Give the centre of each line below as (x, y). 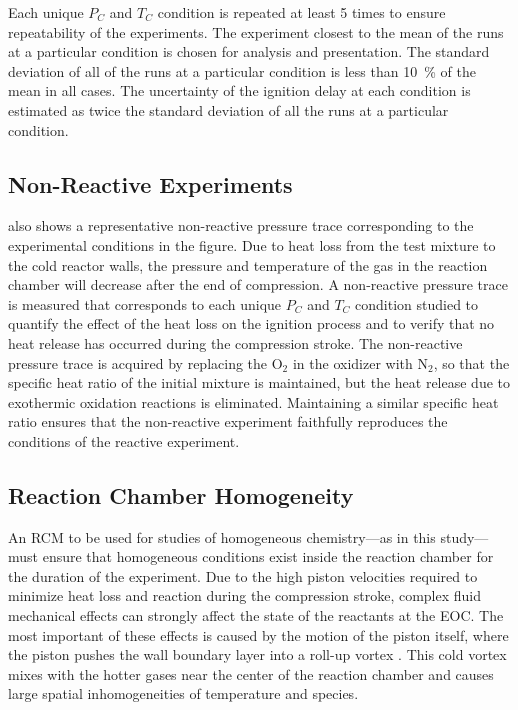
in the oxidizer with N (360, 362)
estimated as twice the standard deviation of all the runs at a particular (228, 109)
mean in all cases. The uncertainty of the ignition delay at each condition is (239, 90)
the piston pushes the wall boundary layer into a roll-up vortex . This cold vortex (257, 654)
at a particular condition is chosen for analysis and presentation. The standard (249, 51)
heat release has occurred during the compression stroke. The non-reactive (235, 342)
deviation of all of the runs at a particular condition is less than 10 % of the (242, 70)
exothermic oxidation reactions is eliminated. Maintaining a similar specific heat (253, 401)
